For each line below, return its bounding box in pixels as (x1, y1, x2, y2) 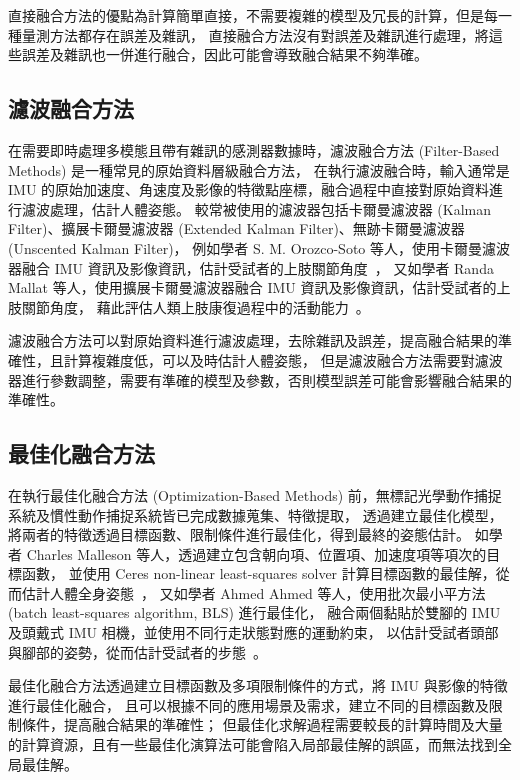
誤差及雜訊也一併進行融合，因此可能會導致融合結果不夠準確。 (21, 44, 428, 65)
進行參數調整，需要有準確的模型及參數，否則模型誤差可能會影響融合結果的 (21, 369, 512, 390)
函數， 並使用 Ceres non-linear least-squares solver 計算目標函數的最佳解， (21, 563, 496, 584)
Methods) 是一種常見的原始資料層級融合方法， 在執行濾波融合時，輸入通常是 (8, 159, 510, 180)
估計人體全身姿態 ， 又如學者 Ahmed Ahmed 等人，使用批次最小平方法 (21, 582, 486, 603)
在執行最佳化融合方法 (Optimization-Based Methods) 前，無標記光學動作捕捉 (8, 484, 502, 505)
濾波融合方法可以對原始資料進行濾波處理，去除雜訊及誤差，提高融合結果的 (8, 330, 498, 351)
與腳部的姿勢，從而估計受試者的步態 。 (8, 641, 267, 662)
